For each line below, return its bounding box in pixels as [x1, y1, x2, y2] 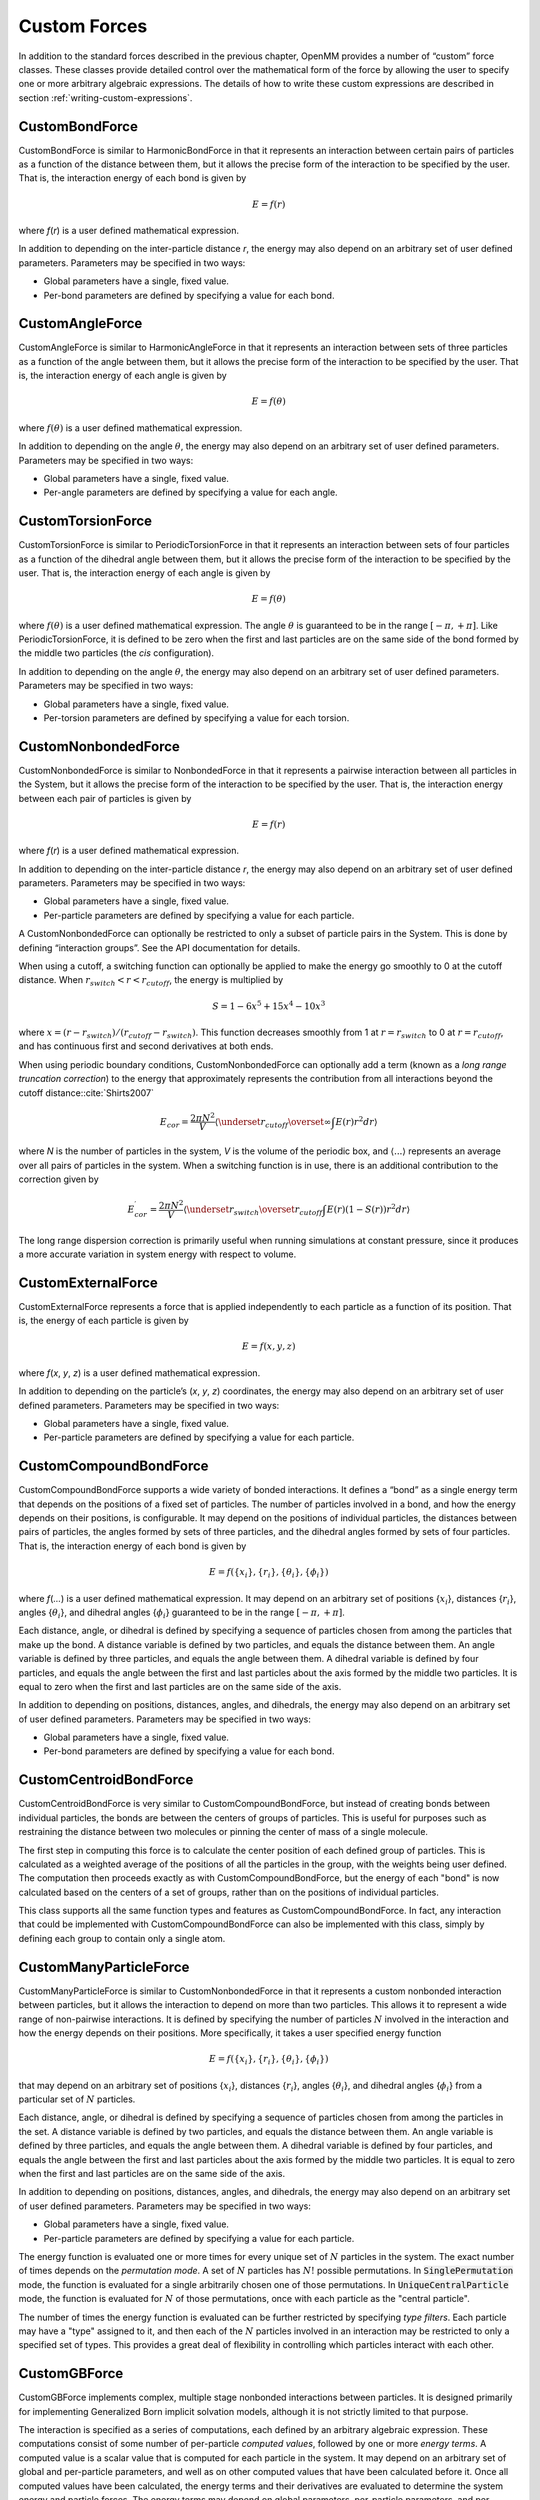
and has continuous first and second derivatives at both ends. [18, 1040, 274, 1052]
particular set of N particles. [18, 2093, 136, 2105]
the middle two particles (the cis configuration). [18, 647, 215, 659]
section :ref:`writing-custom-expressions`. [18, 91, 193, 104]
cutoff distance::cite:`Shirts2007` [18, 1086, 155, 1099]
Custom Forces [18, 15, 148, 37]
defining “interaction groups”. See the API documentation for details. [18, 941, 301, 954]
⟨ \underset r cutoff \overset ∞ [214, 1116, 332, 1130]
